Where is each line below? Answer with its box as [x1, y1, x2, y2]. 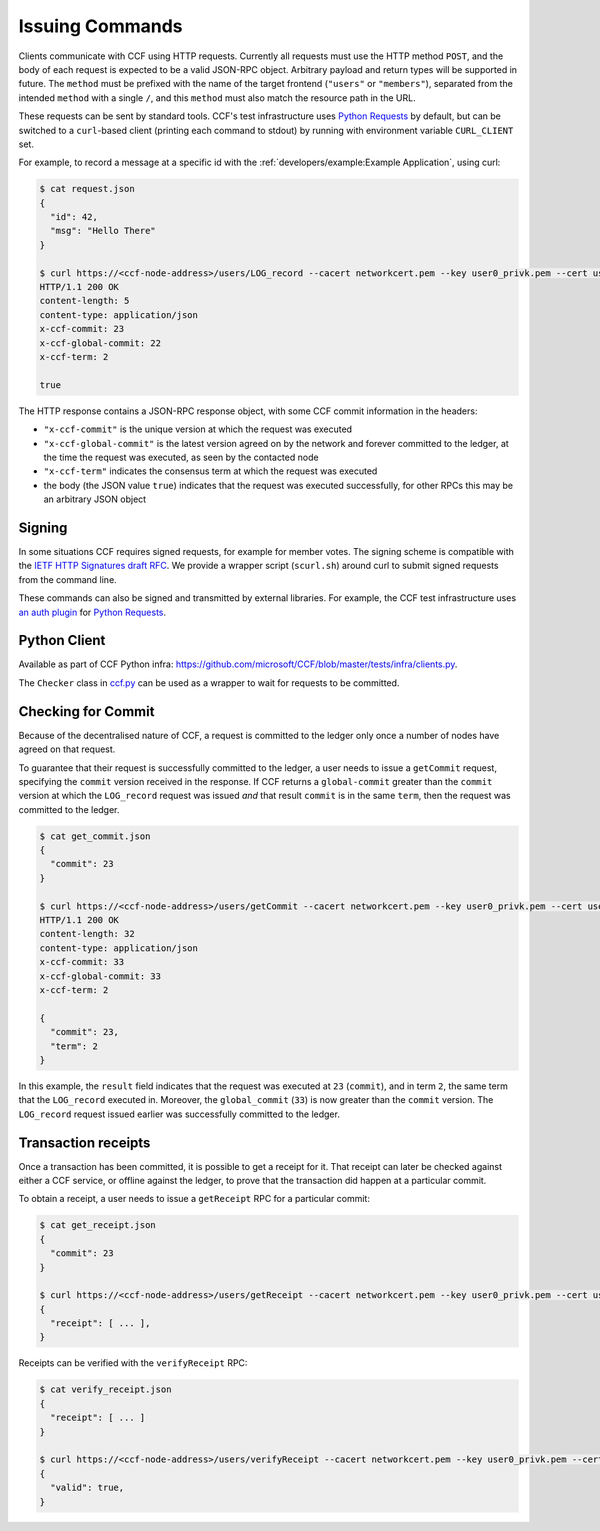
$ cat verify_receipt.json [39, 1384, 172, 1395]
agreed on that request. [18, 743, 116, 755]
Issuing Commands [18, 15, 184, 37]
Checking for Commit [18, 703, 155, 720]
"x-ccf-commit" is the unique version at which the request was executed [43, 423, 353, 435]
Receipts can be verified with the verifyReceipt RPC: [18, 1357, 248, 1369]
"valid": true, [50, 1482, 125, 1494]
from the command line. [18, 573, 117, 585]
